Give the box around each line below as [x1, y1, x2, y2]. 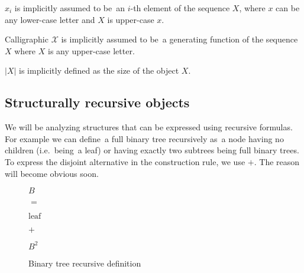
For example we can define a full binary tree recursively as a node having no [5, 132, 284, 144]
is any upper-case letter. [47, 44, 135, 57]
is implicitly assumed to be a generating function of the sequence [61, 33, 298, 45]
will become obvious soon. [5, 167, 99, 179]
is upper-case [107, 13, 154, 25]
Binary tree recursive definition [28, 256, 141, 269]
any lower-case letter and [5, 13, 95, 25]
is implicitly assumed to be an [14, 2, 125, 14]
